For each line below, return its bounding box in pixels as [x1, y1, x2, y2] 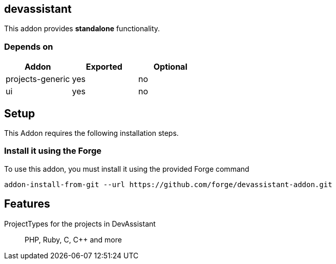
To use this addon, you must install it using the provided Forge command [4, 164, 249, 173]
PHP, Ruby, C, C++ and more [25, 235, 122, 244]
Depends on [4, 41, 53, 52]
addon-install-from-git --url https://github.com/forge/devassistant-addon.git [4, 180, 332, 189]
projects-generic [6, 74, 70, 85]
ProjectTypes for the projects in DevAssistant [4, 219, 156, 228]
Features [4, 197, 50, 211]
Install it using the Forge [4, 146, 102, 156]
